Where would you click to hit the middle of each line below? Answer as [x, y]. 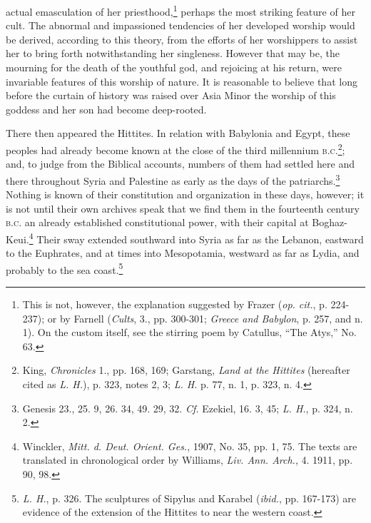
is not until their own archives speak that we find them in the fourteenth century [183, 208]
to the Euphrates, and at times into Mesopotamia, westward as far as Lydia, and [183, 253]
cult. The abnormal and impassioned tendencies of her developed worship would [181, 25]
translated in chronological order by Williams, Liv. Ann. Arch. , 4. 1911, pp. [188, 460]
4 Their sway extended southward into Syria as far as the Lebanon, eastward [196, 238]
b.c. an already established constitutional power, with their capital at [157, 222]
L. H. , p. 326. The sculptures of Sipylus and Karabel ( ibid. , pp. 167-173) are [189, 498]
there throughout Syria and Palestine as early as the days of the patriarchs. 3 [173, 179]
